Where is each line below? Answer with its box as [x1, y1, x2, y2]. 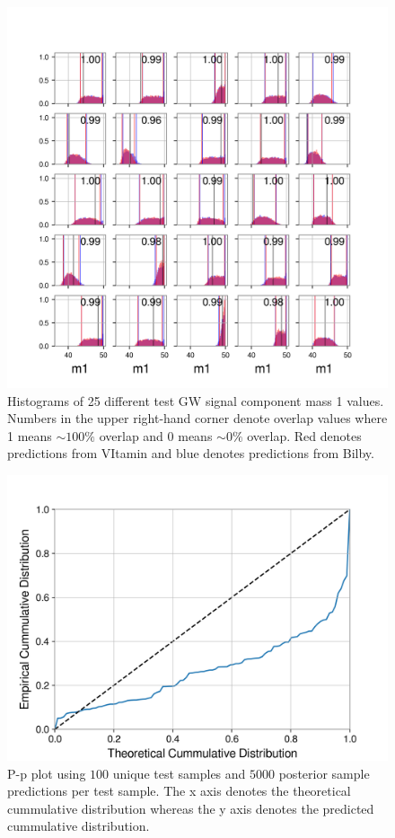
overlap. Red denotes [247, 426, 362, 445]
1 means [7, 426, 52, 445]
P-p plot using [7, 763, 86, 782]
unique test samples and [112, 763, 246, 782]
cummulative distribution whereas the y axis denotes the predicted [7, 798, 374, 817]
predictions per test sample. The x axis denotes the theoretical [7, 781, 351, 800]
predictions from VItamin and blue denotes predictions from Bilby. [7, 444, 374, 463]
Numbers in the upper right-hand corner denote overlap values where [7, 409, 388, 428]
